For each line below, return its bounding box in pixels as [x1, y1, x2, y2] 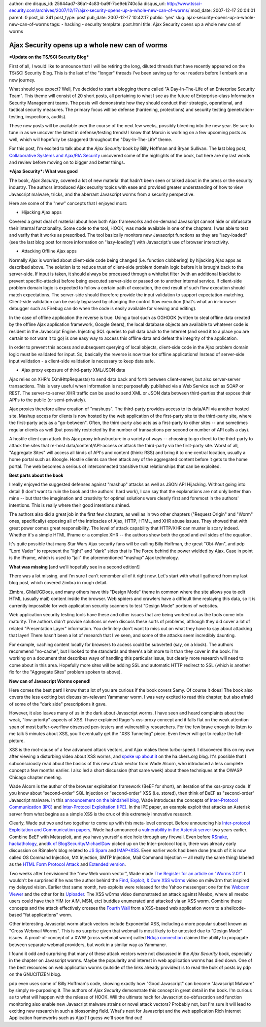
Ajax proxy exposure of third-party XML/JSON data [21, 367, 126, 373]
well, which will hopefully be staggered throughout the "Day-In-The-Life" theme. [9, 136, 172, 142]
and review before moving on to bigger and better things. [9, 159, 125, 165]
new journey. [9, 77, 35, 83]
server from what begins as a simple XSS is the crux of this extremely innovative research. [9, 811, 193, 817]
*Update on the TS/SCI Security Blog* [9, 54, 89, 60]
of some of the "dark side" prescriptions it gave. [9, 701, 107, 707]
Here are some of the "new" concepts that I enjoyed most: [9, 200, 128, 206]
